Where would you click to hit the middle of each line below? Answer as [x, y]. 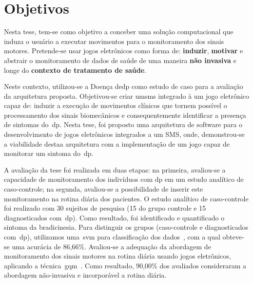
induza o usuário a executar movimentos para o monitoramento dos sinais [114, 41]
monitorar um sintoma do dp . [49, 153]
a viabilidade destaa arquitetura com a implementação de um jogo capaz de [117, 143]
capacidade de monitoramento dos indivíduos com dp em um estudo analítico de [124, 179]
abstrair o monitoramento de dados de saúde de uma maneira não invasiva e [120, 60]
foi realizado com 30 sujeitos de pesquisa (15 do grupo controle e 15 [105, 208]
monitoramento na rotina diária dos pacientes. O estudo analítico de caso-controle [126, 198]
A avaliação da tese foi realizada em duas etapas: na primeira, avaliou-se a [115, 169]
